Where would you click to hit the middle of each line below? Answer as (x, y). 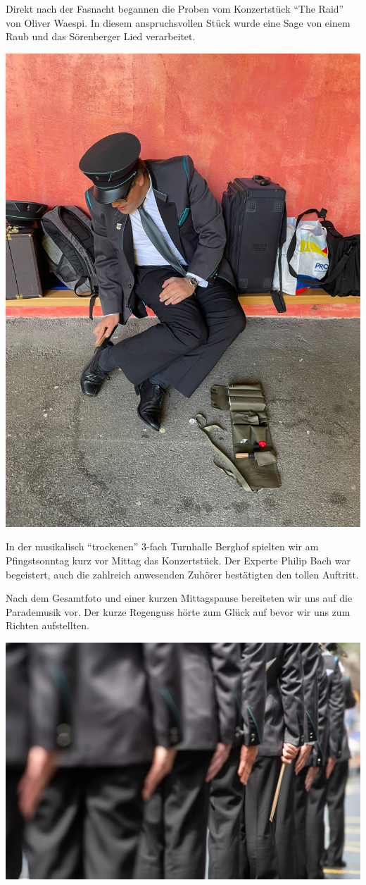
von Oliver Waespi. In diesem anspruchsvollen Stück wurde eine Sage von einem (178, 22)
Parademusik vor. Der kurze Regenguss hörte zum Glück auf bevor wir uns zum (178, 611)
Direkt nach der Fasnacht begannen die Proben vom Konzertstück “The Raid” (175, 8)
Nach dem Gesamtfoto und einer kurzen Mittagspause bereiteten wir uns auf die (179, 598)
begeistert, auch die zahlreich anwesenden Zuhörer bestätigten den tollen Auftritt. (182, 574)
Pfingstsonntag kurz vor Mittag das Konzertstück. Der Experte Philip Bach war (178, 560)
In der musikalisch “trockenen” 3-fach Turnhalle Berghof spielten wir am (162, 546)
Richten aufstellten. (48, 625)
